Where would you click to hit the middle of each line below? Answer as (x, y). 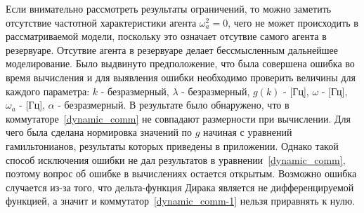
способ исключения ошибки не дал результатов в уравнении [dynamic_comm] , (176, 159)
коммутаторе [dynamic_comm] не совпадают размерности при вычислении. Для (178, 118)
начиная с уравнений (248, 132)
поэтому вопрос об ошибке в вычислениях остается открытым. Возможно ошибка (181, 173)
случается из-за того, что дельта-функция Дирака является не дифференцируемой (180, 187)
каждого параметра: (48, 91)
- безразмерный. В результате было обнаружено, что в (174, 105)
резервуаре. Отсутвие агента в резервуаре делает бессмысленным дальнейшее (172, 49)
